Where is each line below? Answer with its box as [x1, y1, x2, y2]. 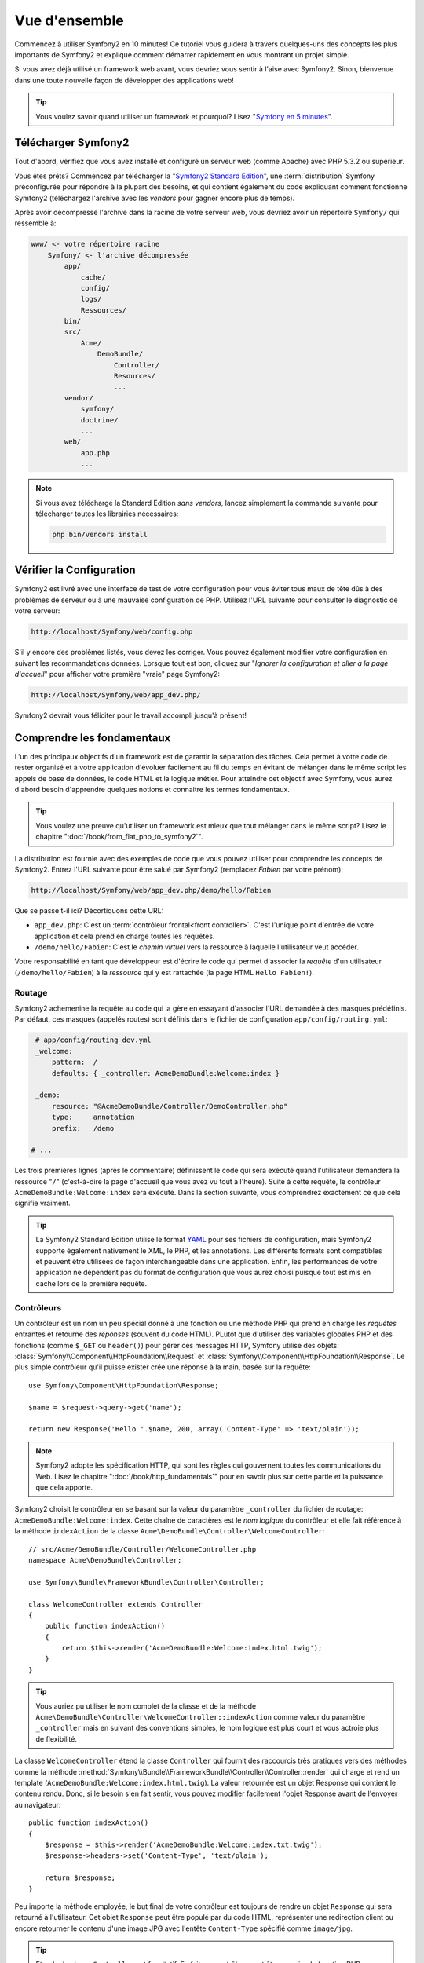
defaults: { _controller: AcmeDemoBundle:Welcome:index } [51, 1069, 280, 1077]
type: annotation [51, 1113, 135, 1122]
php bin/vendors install [52, 530, 148, 539]
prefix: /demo [51, 1124, 115, 1132]
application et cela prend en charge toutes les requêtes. [34, 931, 215, 941]
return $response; [44, 1873, 116, 1882]
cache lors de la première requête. [35, 1278, 148, 1288]
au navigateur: [14, 1800, 61, 1809]
